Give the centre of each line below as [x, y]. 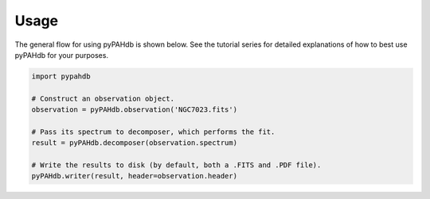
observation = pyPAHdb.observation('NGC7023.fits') [135, 110]
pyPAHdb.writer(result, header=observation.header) [135, 176]
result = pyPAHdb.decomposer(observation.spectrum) [135, 143]
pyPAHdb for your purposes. [62, 55]
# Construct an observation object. [103, 98]
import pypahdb [61, 76]
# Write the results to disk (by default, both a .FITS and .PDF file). [176, 165]
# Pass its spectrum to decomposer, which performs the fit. [153, 132]
